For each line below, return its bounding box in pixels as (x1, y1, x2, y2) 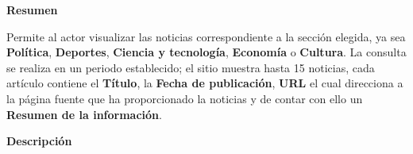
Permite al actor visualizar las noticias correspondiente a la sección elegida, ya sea (6, 28, 406, 44)
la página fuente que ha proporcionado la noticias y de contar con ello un (6, 90, 363, 106)
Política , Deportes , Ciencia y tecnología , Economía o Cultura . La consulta (6, 44, 407, 60)
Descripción (6, 133, 72, 149)
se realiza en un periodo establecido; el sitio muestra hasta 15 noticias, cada (6, 59, 375, 75)
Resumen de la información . (6, 106, 162, 122)
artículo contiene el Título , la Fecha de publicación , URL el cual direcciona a (6, 75, 403, 91)
